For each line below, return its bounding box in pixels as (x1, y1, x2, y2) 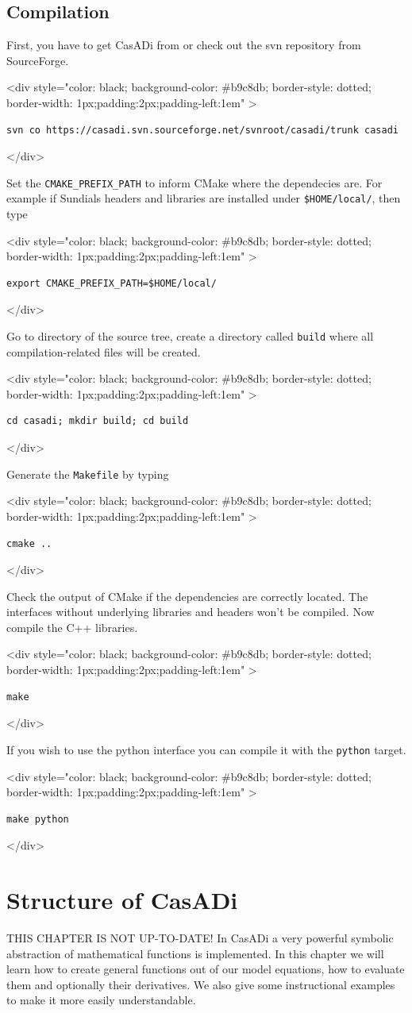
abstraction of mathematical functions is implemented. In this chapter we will (6, 945, 384, 961)
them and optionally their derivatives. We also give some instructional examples (6, 976, 395, 992)
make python (6, 813, 69, 825)
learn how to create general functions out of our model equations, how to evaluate (6, 961, 405, 977)
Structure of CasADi (6, 884, 238, 916)
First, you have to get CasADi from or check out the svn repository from (6, 37, 361, 53)
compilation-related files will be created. (6, 343, 201, 360)
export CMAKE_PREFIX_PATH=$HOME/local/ (6, 277, 217, 289)
